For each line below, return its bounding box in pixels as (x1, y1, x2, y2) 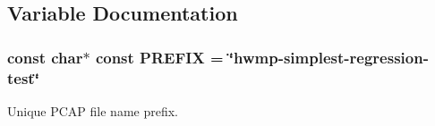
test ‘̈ (7, 66, 39, 88)
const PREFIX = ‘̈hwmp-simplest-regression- (95, 46, 429, 68)
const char (7, 46, 83, 68)
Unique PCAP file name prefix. (7, 101, 179, 120)
